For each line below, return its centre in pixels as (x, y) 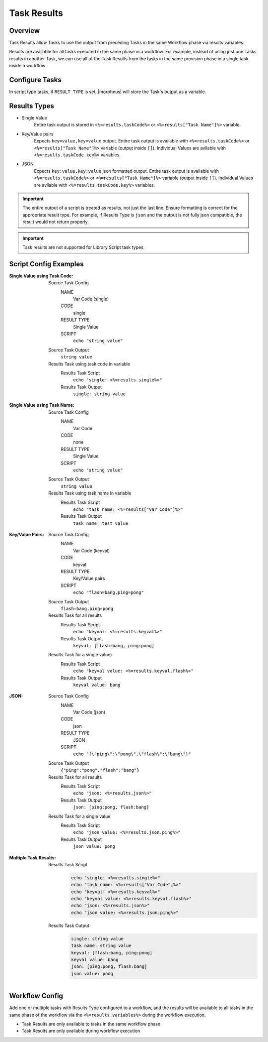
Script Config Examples (46, 264)
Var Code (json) (89, 712)
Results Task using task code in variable (89, 364)
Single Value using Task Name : (42, 405)
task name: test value (101, 523)
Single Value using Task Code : (41, 276)
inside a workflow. (28, 66)
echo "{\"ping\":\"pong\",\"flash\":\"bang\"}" (132, 754)
